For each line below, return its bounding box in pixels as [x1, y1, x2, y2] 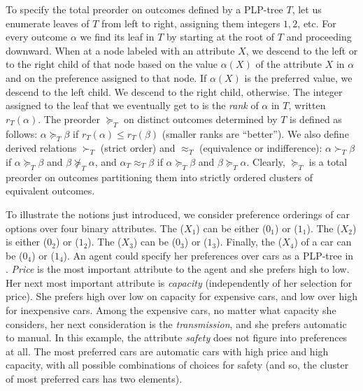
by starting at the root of [166, 29, 275, 44]
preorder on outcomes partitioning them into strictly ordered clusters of [6, 169, 313, 184]
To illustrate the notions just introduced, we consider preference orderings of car [6, 206, 350, 221]
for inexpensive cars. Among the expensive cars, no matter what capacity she [6, 303, 336, 318]
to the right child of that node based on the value [6, 57, 218, 71]
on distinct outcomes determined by [124, 111, 278, 126]
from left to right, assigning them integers [101, 15, 280, 30]
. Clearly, [246, 154, 285, 169]
